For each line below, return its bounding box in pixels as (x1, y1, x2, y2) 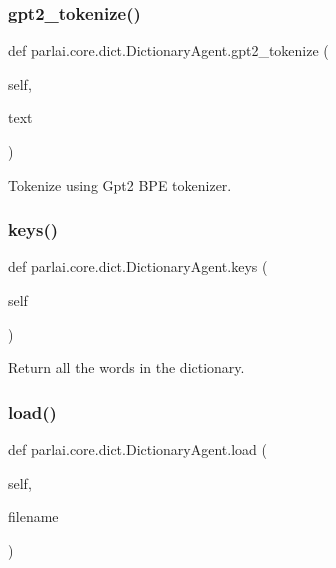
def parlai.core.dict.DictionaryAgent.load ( (8, 439, 267, 459)
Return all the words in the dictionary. (8, 357, 245, 378)
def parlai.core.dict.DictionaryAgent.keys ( (8, 256, 268, 277)
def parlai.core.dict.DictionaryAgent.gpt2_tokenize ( (8, 40, 329, 61)
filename (8, 506, 59, 527)
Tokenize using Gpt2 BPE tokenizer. (8, 174, 232, 195)
